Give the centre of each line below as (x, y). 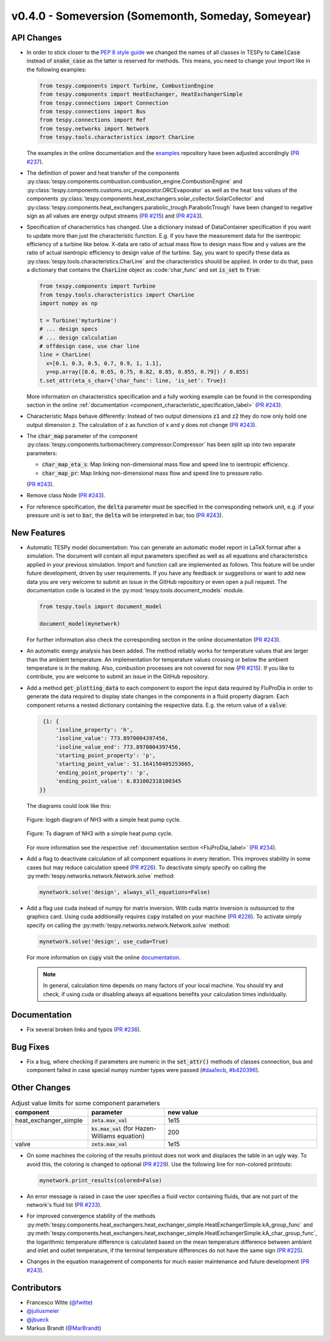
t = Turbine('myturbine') (78, 320)
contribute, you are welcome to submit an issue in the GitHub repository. (118, 676)
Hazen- (146, 1128)
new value (183, 1112)
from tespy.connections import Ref (93, 120)
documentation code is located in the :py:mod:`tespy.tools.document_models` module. (135, 591)
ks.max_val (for (112, 1128)
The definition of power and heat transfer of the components (103, 173)
